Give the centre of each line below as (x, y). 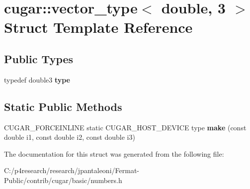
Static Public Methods (63, 106)
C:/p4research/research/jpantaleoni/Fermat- (72, 170)
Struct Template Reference (98, 27)
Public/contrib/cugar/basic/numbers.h (63, 180)
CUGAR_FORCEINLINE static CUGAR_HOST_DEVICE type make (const (125, 127)
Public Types (39, 58)
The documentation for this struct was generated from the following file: (114, 153)
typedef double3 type (37, 79)
